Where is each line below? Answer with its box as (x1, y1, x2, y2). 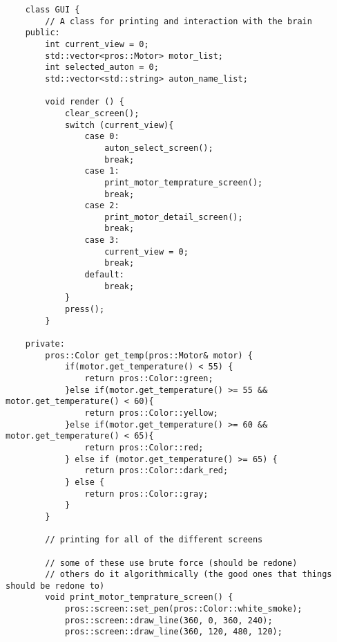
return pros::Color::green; (84, 374, 213, 383)
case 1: (84, 166, 119, 176)
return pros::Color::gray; (84, 488, 209, 499)
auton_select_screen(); (104, 143, 213, 153)
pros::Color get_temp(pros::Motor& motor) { (45, 350, 253, 360)
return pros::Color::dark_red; (84, 466, 229, 476)
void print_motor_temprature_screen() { (45, 592, 233, 603)
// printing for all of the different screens (45, 535, 263, 545)
